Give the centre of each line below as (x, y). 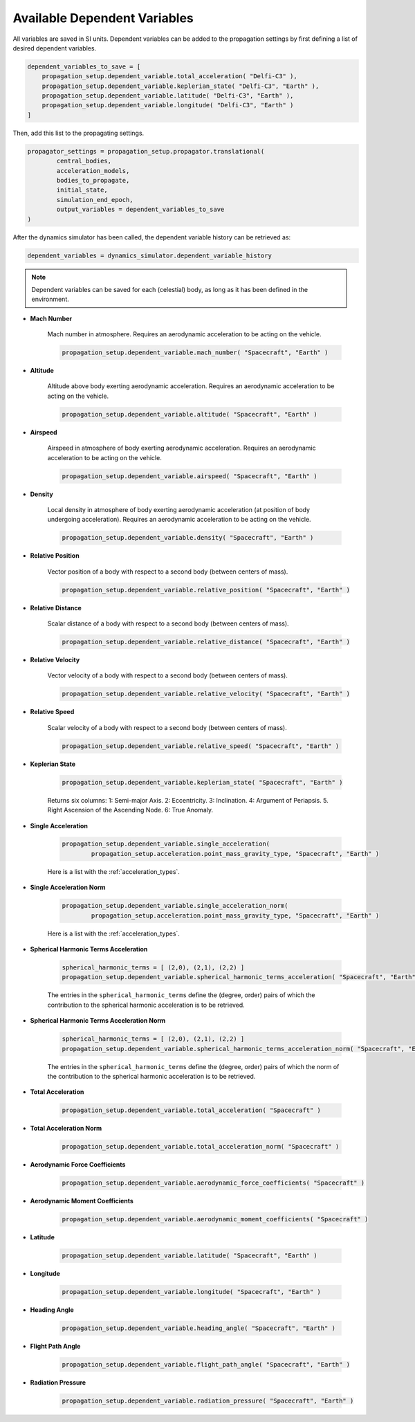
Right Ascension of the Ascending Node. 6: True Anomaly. (130, 810)
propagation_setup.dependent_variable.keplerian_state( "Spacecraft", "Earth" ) (202, 782)
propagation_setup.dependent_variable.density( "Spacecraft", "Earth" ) (188, 538)
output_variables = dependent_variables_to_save (140, 210)
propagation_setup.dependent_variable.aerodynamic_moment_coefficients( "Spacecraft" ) (215, 1219)
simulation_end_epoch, (95, 200)
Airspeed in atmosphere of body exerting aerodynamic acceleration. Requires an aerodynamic (182, 448)
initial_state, (82, 190)
